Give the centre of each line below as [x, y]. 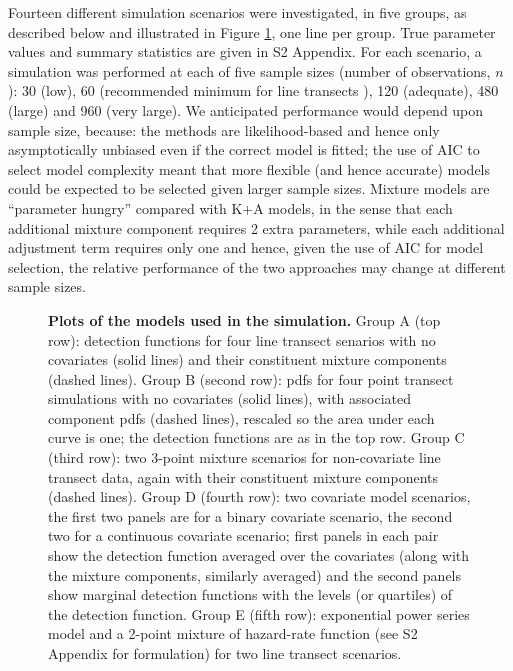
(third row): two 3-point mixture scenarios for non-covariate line [244, 457]
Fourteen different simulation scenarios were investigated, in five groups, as [237, 12]
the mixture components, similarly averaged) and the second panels [255, 574]
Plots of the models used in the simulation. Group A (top [244, 319]
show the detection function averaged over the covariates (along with [259, 555]
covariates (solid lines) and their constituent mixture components [247, 359]
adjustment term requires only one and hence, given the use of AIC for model [246, 247]
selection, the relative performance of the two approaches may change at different [257, 266]
